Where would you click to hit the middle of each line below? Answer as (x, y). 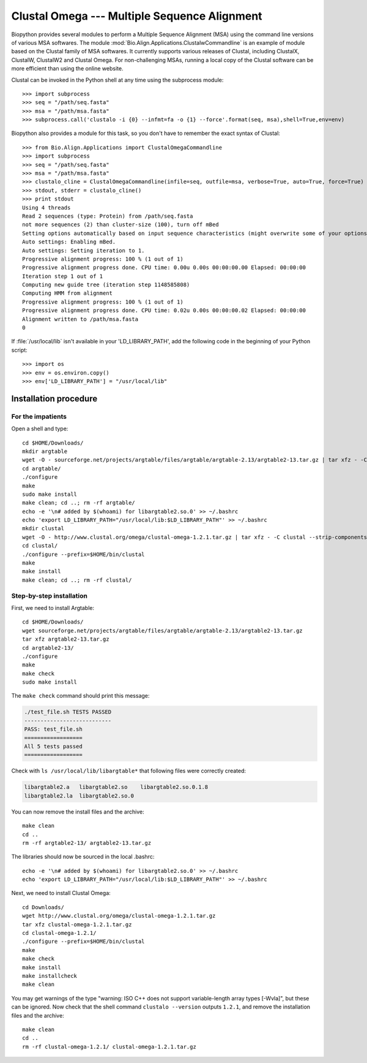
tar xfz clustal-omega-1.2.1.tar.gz (77, 924)
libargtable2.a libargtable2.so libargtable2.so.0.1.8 (116, 787)
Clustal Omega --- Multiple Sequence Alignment (137, 16)
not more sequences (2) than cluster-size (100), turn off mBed (121, 225)
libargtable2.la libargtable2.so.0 (79, 796)
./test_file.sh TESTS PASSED (68, 712)
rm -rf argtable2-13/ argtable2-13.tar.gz (87, 843)
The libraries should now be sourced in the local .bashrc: (83, 857)
